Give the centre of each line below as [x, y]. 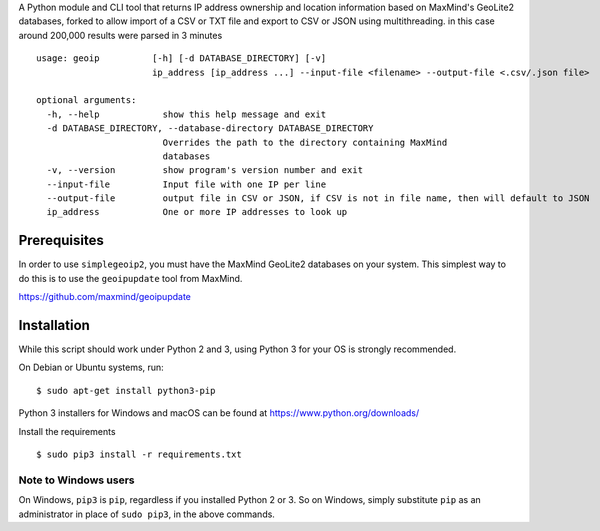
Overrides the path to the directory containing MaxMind [305, 142]
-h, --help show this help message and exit [186, 114]
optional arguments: [86, 100]
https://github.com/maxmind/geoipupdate [105, 297]
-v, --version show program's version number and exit [205, 170]
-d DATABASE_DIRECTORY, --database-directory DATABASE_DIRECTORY [210, 128]
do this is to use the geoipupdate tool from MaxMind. [130, 278]
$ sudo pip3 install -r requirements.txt [139, 454]
